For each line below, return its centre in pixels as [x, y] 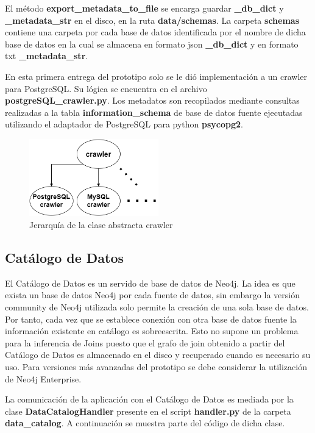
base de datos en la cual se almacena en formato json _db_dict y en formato [152, 44]
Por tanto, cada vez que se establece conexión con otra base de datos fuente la [151, 319]
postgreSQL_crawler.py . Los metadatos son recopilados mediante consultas [152, 100]
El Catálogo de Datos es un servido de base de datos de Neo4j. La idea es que [150, 283]
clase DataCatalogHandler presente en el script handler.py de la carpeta [148, 411]
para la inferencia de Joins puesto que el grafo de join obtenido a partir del [145, 342]
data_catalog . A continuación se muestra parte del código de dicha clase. [145, 423]
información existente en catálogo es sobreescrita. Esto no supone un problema [152, 331]
